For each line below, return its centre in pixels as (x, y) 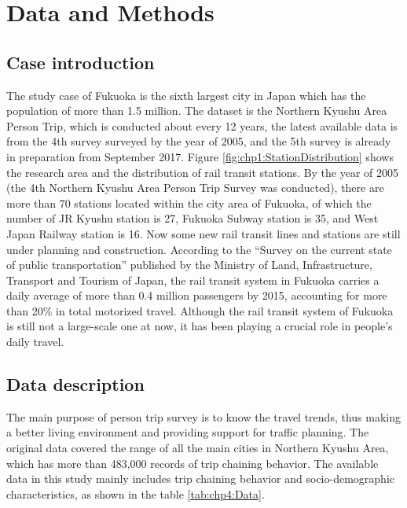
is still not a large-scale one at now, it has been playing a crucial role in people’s (200, 326)
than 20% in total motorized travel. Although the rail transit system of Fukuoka (200, 310)
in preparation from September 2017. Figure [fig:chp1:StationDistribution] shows (200, 156)
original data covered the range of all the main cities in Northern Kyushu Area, (198, 448)
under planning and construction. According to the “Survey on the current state (199, 249)
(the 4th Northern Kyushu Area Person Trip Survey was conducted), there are (195, 188)
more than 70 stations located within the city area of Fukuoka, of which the (189, 202)
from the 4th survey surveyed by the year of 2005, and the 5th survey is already (199, 141)
